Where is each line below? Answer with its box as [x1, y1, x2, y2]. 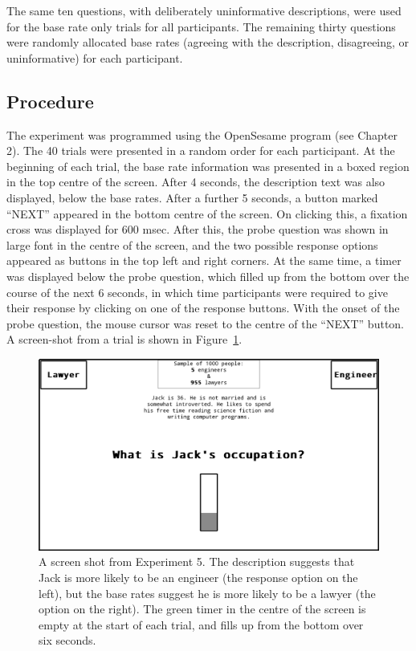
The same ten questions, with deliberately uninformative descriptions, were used [6, 2, 402, 18]
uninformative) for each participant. [6, 49, 183, 66]
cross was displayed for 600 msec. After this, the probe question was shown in [6, 221, 389, 238]
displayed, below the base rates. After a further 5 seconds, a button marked [6, 189, 378, 205]
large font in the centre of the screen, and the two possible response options [6, 236, 378, 253]
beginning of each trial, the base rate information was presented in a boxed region [6, 157, 410, 174]
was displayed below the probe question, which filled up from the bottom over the [6, 267, 410, 284]
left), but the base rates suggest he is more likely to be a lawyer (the [39, 584, 376, 601]
